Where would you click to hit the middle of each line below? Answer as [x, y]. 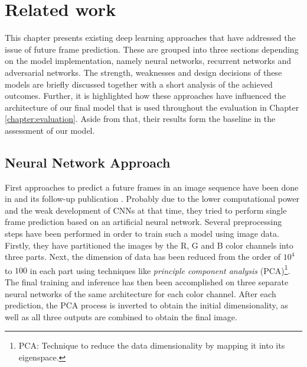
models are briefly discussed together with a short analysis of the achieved [139, 84]
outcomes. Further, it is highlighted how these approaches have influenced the [145, 96]
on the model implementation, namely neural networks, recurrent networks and [148, 61]
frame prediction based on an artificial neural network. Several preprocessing [143, 222]
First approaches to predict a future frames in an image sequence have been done [152, 187]
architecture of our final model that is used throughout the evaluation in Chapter [152, 107]
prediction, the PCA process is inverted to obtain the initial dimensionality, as [146, 305]
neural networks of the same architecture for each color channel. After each [141, 293]
